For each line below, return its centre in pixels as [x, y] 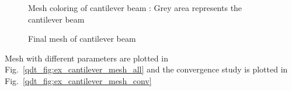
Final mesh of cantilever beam [82, 39]
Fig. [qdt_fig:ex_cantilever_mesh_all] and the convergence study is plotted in [146, 69]
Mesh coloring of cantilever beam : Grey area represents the [135, 8]
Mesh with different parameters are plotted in [86, 58]
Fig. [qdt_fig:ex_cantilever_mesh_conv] [78, 80]
